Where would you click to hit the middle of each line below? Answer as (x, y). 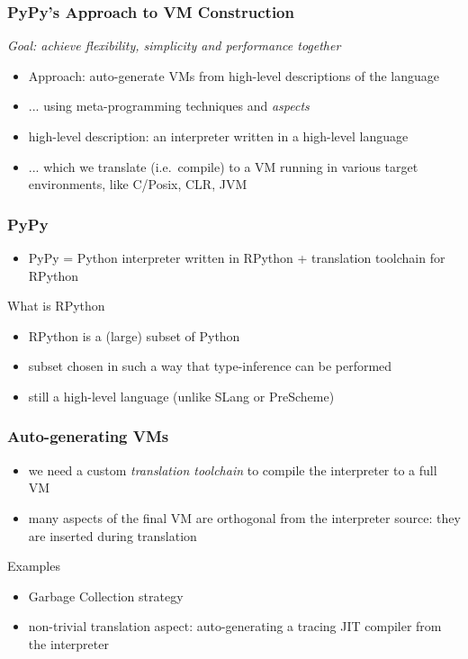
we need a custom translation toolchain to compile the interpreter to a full (233, 469)
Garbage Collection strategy (106, 596)
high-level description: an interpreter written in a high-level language (218, 136)
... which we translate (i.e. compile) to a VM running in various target (223, 166)
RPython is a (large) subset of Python (134, 335)
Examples (34, 566)
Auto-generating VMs (88, 436)
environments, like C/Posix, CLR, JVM (138, 184)
